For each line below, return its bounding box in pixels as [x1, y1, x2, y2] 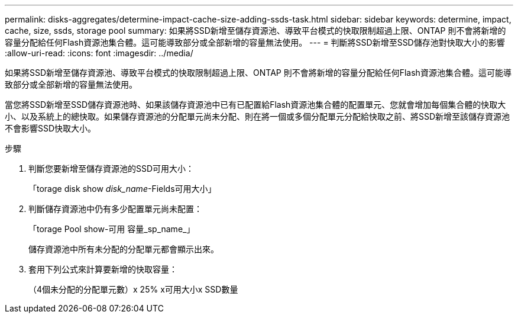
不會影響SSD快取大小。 [5, 123, 96, 133]
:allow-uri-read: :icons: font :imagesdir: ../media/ [5, 48, 193, 58]
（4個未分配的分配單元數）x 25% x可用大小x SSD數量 [28, 284, 238, 294]
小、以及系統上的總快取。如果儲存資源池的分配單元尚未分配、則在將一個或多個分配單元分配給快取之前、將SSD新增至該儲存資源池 [5, 111, 510, 121]
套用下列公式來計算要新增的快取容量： [28, 264, 177, 274]
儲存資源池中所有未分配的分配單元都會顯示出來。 [28, 244, 219, 254]
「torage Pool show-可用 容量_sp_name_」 [28, 224, 195, 234]
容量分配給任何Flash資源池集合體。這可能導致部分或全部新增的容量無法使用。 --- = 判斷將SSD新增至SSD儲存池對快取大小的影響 [5, 37, 505, 47]
